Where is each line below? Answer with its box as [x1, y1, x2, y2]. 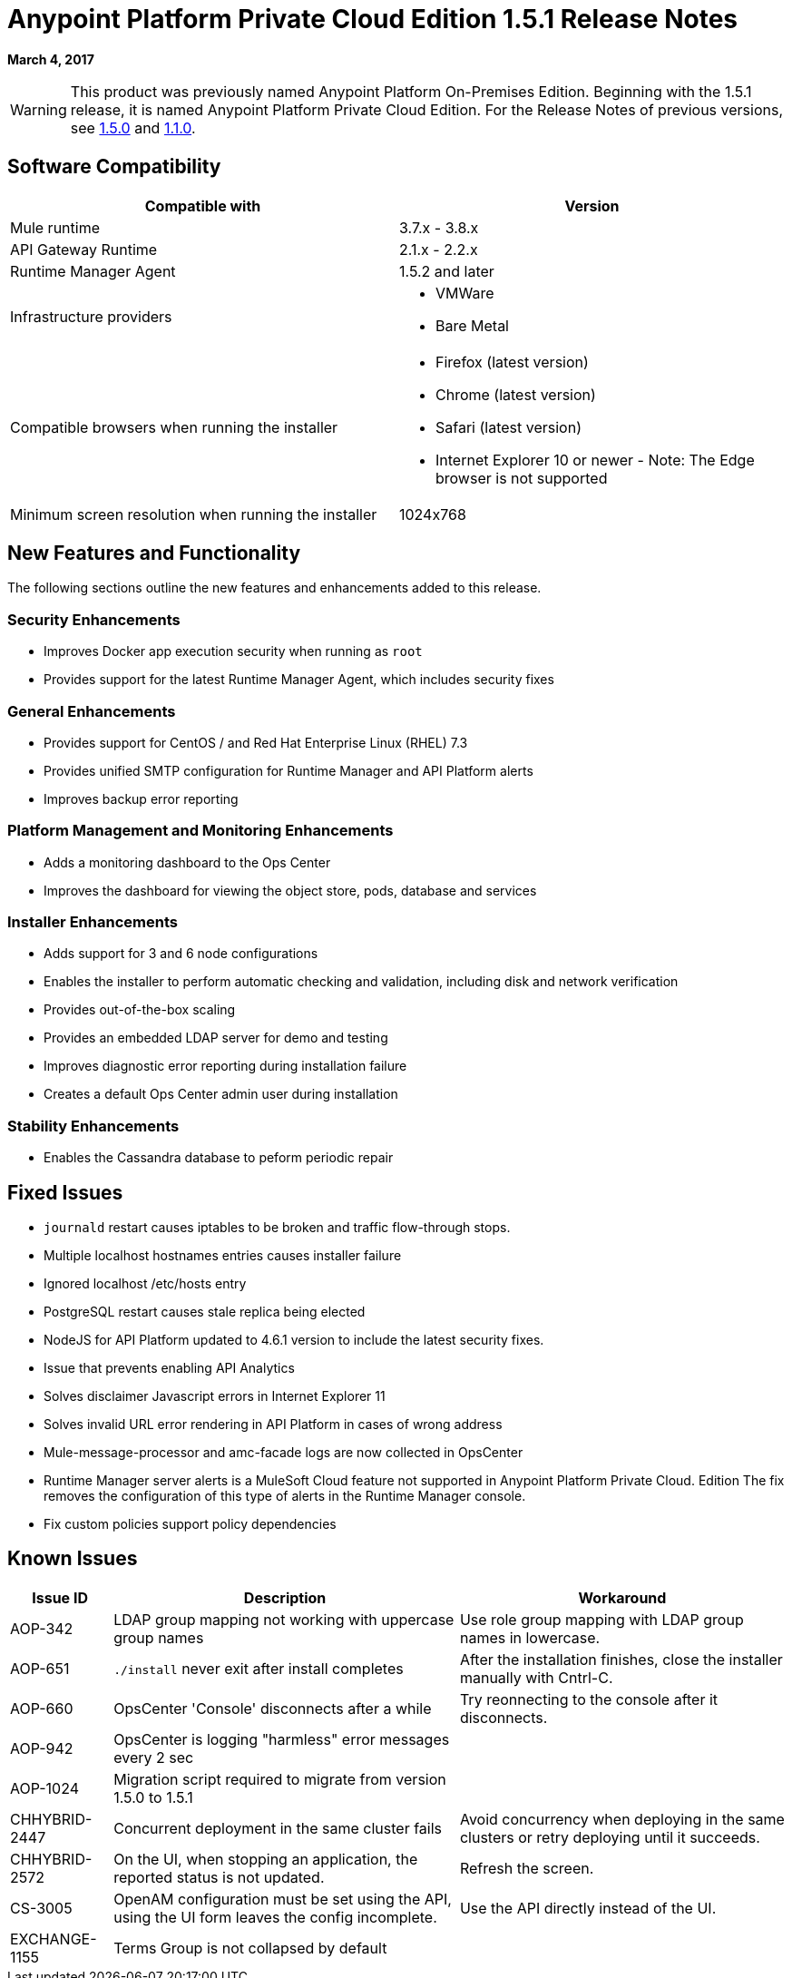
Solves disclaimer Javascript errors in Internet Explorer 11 [44, 1388, 386, 1405]
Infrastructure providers [10, 307, 172, 326]
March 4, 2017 [7, 51, 94, 67]
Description [243, 1588, 327, 1607]
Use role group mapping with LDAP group [459, 1610, 744, 1629]
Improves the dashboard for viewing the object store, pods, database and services [44, 882, 537, 898]
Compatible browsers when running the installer [10, 417, 338, 436]
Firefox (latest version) [435, 352, 589, 371]
